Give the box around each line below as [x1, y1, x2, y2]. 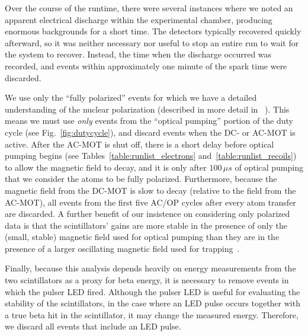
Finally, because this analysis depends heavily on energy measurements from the [5, 262, 296, 274]
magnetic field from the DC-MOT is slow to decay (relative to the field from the [5, 184, 296, 196]
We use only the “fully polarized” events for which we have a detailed [5, 91, 257, 104]
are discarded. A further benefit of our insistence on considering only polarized [5, 207, 290, 220]
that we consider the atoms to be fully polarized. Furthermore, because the [5, 172, 277, 185]
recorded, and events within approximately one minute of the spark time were [5, 59, 287, 72]
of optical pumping [235, 161, 303, 173]
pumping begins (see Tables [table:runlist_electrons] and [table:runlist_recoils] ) [5, 149, 297, 162]
